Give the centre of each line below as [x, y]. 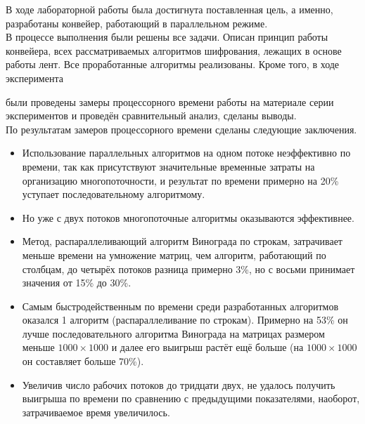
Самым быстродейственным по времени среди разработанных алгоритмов [180, 306]
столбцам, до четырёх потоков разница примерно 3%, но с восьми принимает [188, 269]
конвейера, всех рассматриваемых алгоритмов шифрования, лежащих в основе [174, 50]
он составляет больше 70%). [83, 361]
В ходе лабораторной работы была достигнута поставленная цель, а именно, [169, 9]
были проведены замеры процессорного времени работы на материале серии [170, 101]
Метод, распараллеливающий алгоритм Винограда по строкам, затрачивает [182, 241]
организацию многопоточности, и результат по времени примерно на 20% [180, 180]
